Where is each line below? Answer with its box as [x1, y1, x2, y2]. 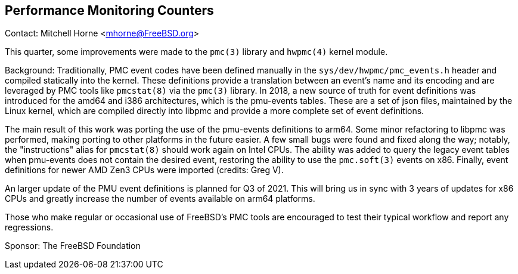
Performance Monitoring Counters [5, 3, 214, 18]
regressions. [5, 222, 54, 233]
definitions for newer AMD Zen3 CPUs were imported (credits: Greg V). [5, 165, 284, 176]
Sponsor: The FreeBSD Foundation [5, 241, 141, 251]
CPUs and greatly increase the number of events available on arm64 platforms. [5, 193, 315, 204]
